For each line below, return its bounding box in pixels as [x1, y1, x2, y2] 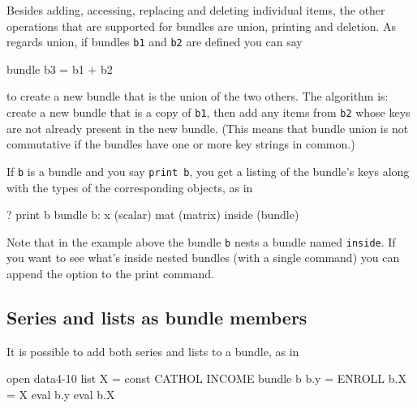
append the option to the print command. [6, 264, 214, 281]
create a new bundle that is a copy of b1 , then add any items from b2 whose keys [6, 104, 411, 121]
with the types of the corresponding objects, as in [6, 178, 253, 195]
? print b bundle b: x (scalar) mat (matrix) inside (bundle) [6, 206, 299, 223]
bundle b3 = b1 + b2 [6, 60, 113, 77]
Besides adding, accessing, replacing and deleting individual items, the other [6, 2, 385, 18]
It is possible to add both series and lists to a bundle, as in [6, 342, 299, 359]
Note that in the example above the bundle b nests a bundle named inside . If [6, 233, 396, 250]
